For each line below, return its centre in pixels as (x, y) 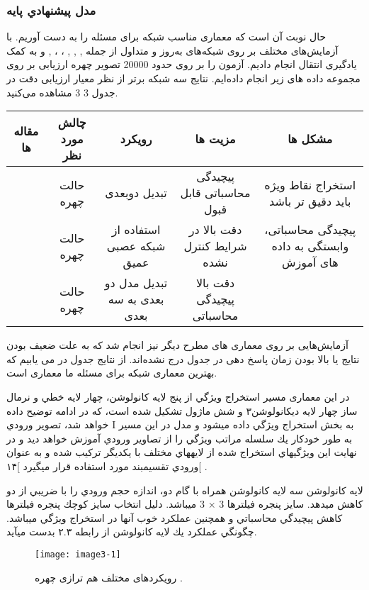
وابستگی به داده (310, 246)
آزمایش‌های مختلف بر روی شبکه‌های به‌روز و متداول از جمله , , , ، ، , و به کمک (172, 50)
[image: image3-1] (78, 554)
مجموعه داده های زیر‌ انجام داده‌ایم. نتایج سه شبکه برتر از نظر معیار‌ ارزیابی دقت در (183, 78)
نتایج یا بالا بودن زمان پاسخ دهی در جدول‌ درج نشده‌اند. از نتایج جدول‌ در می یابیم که (183, 358)
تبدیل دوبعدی (136, 193)
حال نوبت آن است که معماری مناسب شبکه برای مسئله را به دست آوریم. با (166, 37)
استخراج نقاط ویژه (310, 184)
